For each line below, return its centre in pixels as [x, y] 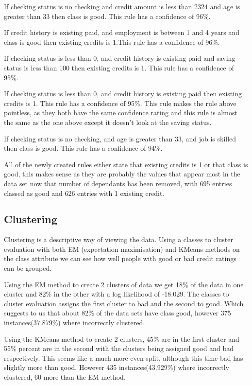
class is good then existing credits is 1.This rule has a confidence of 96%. [112, 42]
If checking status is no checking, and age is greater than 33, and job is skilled [120, 138]
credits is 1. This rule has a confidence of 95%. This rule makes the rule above [120, 103]
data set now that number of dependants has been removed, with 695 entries [118, 183]
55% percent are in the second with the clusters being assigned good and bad [119, 348]
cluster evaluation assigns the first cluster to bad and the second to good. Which [124, 303]
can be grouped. [28, 268]
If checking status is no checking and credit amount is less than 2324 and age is [122, 6]
